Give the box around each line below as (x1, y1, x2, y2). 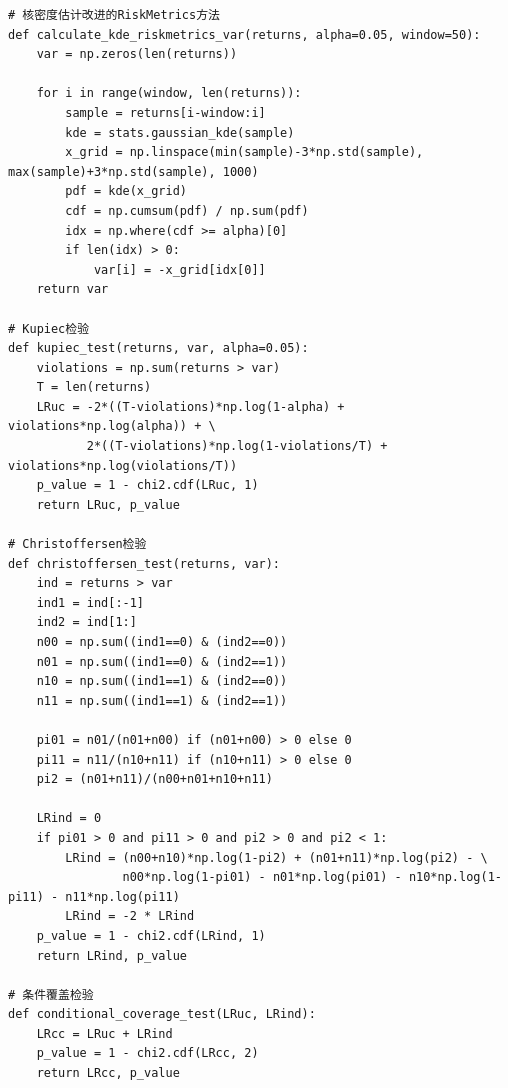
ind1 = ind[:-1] (36, 595, 145, 610)
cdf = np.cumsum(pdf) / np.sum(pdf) (65, 203, 309, 218)
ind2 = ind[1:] (36, 615, 137, 630)
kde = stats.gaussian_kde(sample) (65, 125, 295, 140)
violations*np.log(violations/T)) (8, 458, 238, 473)
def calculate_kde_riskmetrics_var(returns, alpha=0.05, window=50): (8, 27, 481, 42)
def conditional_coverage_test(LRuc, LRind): (8, 1007, 316, 1022)
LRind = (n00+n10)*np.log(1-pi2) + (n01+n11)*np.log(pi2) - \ (65, 850, 488, 865)
